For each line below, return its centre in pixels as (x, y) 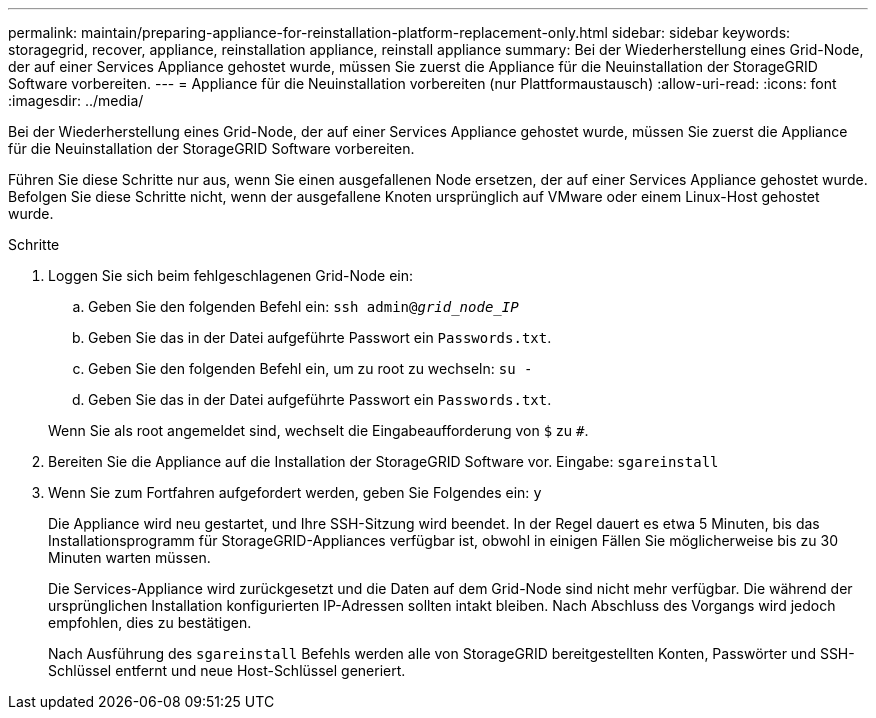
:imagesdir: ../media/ (76, 100)
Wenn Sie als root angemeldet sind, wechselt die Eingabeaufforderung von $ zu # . (318, 430)
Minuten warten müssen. (129, 557)
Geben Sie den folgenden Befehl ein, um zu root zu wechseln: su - (310, 368)
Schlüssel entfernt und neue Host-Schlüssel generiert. (227, 670)
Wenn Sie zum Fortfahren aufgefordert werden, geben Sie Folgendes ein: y (295, 492)
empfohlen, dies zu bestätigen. (150, 622)
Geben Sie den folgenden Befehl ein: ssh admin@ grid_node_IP (303, 306)
